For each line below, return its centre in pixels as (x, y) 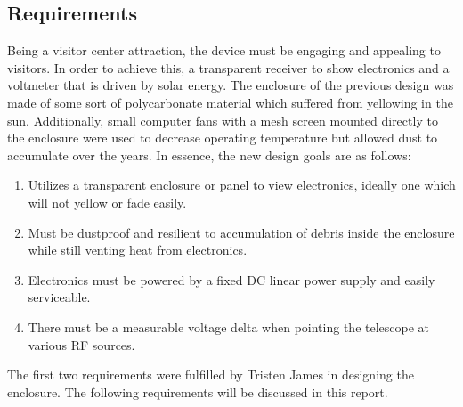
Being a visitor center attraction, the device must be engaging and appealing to (224, 50)
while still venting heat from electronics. (138, 250)
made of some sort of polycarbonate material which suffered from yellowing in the (230, 102)
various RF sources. (81, 344)
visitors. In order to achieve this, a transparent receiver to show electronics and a (228, 67)
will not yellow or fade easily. (107, 202)
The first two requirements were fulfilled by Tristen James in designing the (211, 374)
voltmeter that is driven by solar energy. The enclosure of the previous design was (231, 85)
